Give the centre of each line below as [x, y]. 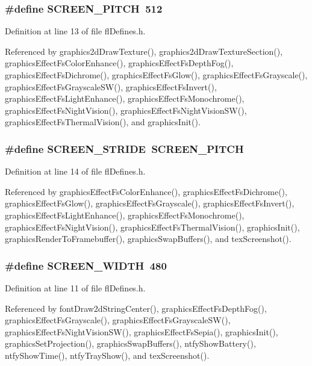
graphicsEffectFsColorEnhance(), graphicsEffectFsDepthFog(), [119, 63]
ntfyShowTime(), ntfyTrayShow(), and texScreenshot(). [107, 355]
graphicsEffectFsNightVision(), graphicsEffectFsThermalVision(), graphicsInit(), [152, 227]
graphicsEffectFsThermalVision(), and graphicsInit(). [103, 122]
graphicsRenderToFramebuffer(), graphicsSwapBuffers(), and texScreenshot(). [148, 239]
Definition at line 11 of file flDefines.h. [75, 287]
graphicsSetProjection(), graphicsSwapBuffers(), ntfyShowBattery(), [130, 343]
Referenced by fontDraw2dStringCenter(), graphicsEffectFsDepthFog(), [136, 308]
